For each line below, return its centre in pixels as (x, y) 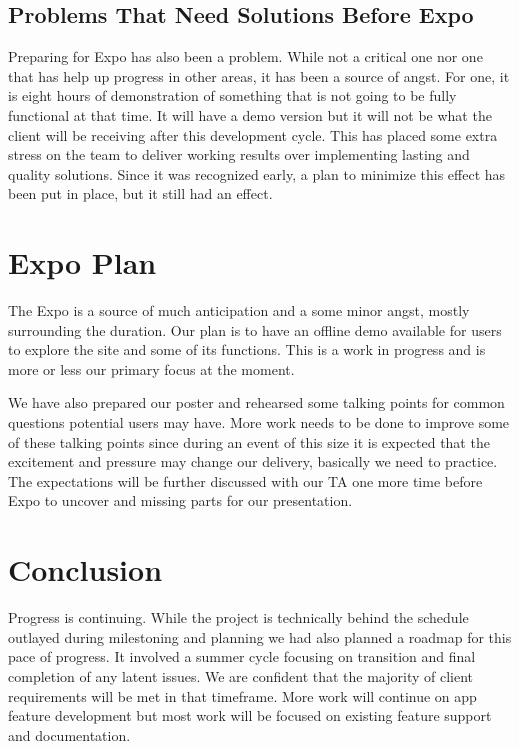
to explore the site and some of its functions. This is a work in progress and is (247, 349)
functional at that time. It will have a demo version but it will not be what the (250, 114)
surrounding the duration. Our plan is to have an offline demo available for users (255, 329)
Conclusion (85, 569)
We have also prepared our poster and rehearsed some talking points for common (256, 402)
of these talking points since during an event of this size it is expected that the (249, 441)
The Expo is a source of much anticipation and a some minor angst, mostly (239, 310)
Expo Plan (82, 262)
